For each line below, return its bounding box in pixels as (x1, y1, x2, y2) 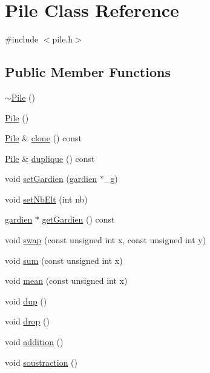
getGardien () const (42, 213, 115, 226)
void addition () (5, 335, 64, 348)
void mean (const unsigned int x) (5, 274, 128, 287)
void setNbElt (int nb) (5, 192, 88, 205)
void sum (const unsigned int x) (5, 254, 123, 266)
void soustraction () (5, 355, 77, 368)
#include (5, 33, 39, 45)
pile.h (52, 33, 73, 45)
